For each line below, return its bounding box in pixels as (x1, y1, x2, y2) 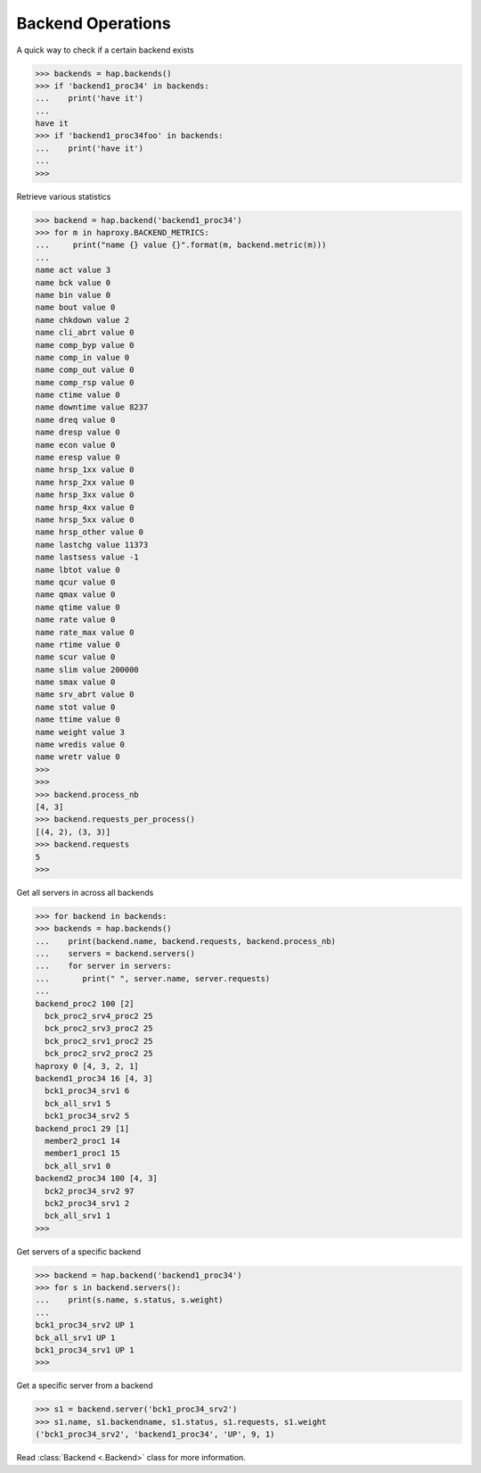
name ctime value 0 (35, 390, 120, 401)
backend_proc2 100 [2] (35, 998, 135, 1008)
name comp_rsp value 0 (35, 377, 135, 387)
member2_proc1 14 (45, 1136, 120, 1146)
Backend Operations (16, 13, 171, 33)
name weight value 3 (35, 727, 125, 737)
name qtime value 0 (35, 602, 120, 612)
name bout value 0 (35, 302, 116, 312)
